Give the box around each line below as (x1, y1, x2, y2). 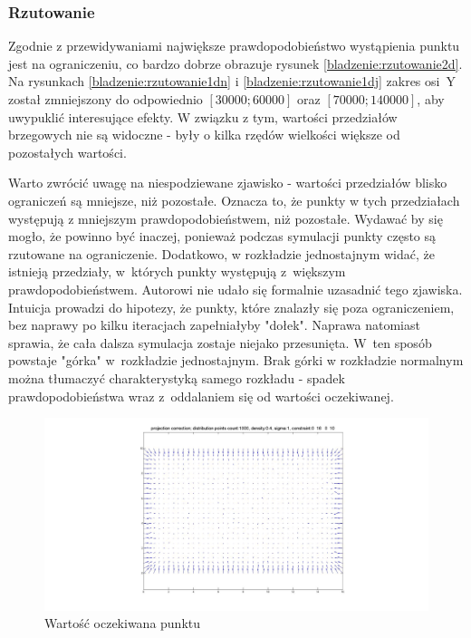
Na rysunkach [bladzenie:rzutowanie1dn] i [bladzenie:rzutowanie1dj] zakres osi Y (8, 72, 456, 91)
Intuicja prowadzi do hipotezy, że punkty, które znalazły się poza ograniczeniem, (8, 297, 455, 316)
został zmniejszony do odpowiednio (8, 90, 203, 108)
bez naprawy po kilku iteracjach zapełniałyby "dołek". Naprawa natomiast (8, 315, 420, 334)
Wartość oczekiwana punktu (44, 614, 201, 633)
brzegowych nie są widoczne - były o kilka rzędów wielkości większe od (8, 125, 400, 144)
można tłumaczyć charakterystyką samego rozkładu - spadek (8, 368, 345, 387)
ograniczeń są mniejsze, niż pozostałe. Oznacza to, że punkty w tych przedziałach (8, 190, 460, 209)
